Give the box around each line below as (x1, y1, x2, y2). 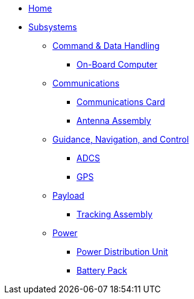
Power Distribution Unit (77, 246, 168, 257)
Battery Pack (77, 265, 127, 275)
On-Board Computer (77, 59, 158, 69)
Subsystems (28, 22, 77, 32)
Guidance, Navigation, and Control (52, 134, 189, 144)
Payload (52, 190, 84, 201)
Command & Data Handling (52, 40, 160, 51)
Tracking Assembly (77, 209, 153, 219)
